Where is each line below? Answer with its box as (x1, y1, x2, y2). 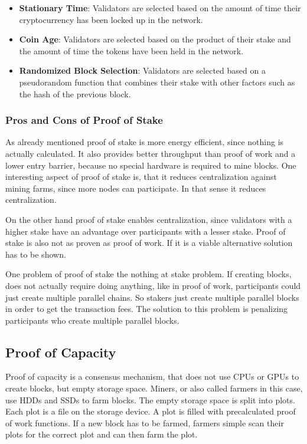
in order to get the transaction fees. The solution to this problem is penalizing (5, 302, 288, 315)
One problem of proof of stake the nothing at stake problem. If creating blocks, (5, 268, 292, 280)
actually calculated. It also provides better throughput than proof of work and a (5, 147, 296, 159)
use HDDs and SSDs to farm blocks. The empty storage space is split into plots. (5, 393, 295, 406)
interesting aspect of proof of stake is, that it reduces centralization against (5, 170, 277, 183)
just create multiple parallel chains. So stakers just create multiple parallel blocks (5, 291, 299, 303)
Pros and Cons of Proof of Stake (5, 113, 163, 127)
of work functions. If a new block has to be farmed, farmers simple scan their (5, 416, 284, 429)
